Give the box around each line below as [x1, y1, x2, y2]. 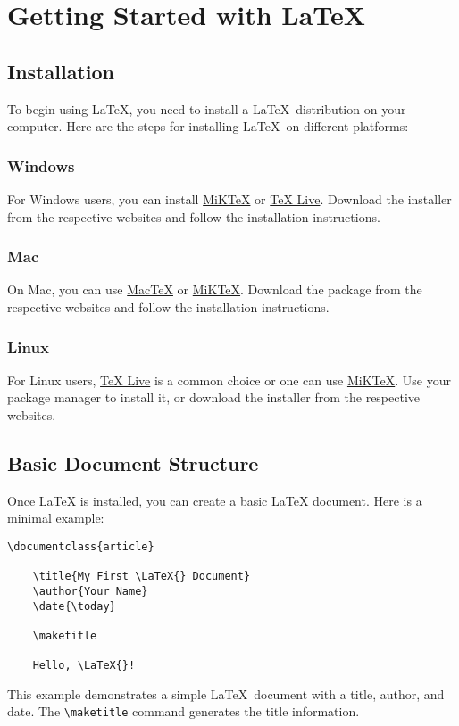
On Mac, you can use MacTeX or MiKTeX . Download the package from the [7, 280, 422, 299]
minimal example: [7, 508, 104, 527]
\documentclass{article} [7, 540, 154, 553]
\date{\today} [32, 599, 116, 613]
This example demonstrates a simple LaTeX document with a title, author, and [7, 684, 445, 703]
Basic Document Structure [7, 449, 259, 476]
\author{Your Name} [32, 584, 148, 598]
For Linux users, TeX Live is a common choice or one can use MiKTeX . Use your [7, 370, 451, 389]
